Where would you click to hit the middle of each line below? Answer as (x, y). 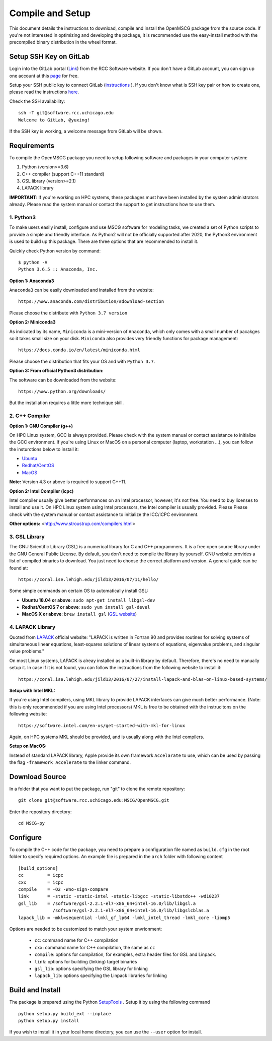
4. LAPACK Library (32, 627)
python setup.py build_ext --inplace (65, 1014)
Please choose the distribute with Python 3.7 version (68, 313)
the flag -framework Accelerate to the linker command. (70, 762)
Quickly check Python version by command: (55, 251)
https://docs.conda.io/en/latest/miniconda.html (79, 350)
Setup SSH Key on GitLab (50, 57)
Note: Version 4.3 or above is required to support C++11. (68, 482)
